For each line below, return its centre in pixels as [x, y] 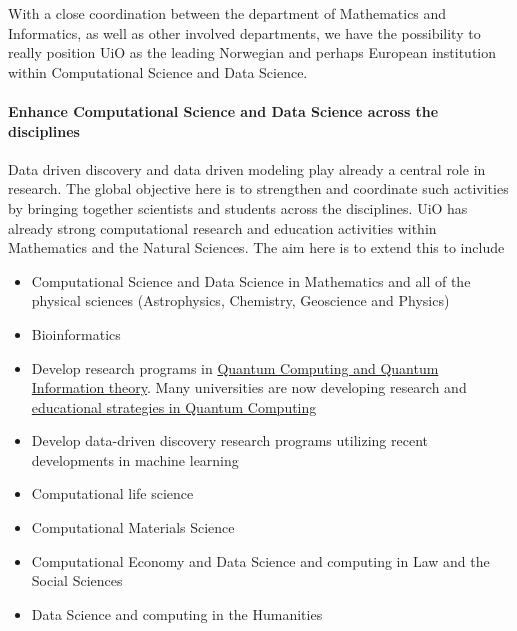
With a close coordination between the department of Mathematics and [227, 13]
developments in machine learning [135, 459]
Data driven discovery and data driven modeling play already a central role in [247, 168]
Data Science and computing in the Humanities [177, 613]
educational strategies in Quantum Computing [174, 406]
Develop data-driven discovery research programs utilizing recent [229, 440]
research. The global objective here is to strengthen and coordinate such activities [258, 188]
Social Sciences [77, 580]
